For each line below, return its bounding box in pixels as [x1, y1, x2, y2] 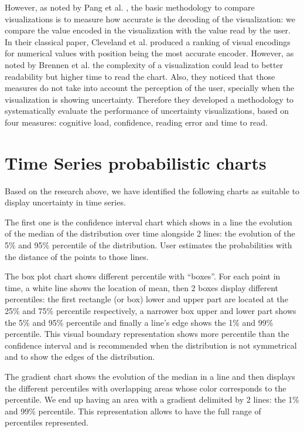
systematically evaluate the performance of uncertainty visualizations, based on [5, 104, 289, 117]
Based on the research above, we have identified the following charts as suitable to [5, 184, 300, 197]
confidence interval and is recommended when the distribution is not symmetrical [5, 339, 297, 351]
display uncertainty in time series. [5, 196, 126, 208]
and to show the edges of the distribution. [5, 350, 155, 363]
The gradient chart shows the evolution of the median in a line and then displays [5, 370, 295, 382]
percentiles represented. [5, 416, 88, 428]
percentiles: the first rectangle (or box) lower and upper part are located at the [5, 293, 288, 305]
